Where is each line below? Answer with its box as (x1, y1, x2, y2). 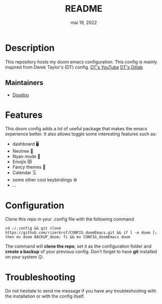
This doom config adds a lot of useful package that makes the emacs (5, 126, 148, 132)
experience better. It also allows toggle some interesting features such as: (5, 131, 157, 137)
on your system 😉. (5, 254, 44, 260)
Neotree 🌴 (12, 148, 33, 154)
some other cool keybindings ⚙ (12, 177, 77, 183)
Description (5, 42, 55, 53)
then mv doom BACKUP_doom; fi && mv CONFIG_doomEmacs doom (5, 235, 131, 240)
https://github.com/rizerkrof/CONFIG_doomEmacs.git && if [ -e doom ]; (5, 230, 157, 235)
